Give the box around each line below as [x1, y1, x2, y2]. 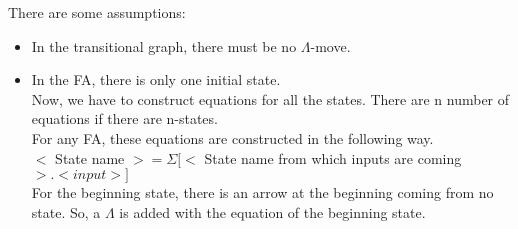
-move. [310, 35, 351, 56]
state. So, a [31, 201, 101, 222]
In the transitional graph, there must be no [31, 35, 297, 56]
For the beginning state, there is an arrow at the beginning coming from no [31, 182, 494, 203]
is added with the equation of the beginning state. [119, 201, 426, 222]
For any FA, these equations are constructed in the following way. [31, 127, 434, 148]
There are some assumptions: [8, 2, 186, 22]
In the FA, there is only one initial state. [31, 69, 281, 90]
